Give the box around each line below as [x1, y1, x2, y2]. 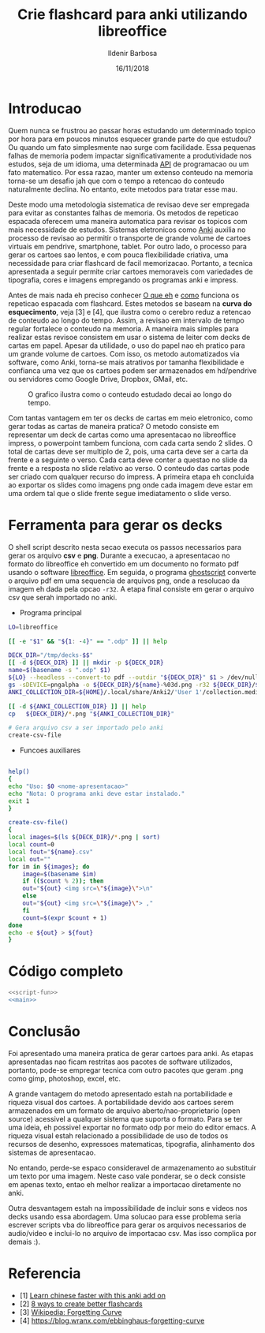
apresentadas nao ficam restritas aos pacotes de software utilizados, [8, 1057, 233, 1066]
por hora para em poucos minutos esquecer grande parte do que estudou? [8, 134, 252, 144]
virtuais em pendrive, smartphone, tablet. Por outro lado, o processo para [8, 241, 247, 251]
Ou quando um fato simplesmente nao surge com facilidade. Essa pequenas [8, 142, 256, 151]
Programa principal [19, 607, 82, 617]
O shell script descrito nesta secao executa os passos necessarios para [8, 542, 242, 551]
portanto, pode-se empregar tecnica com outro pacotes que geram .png [8, 1065, 244, 1074]
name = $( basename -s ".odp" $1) [8, 666, 111, 674]
